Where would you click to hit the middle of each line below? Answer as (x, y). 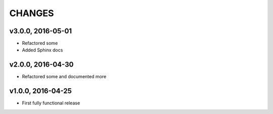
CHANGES (32, 13)
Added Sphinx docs (42, 50)
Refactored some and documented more (64, 77)
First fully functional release (51, 103)
